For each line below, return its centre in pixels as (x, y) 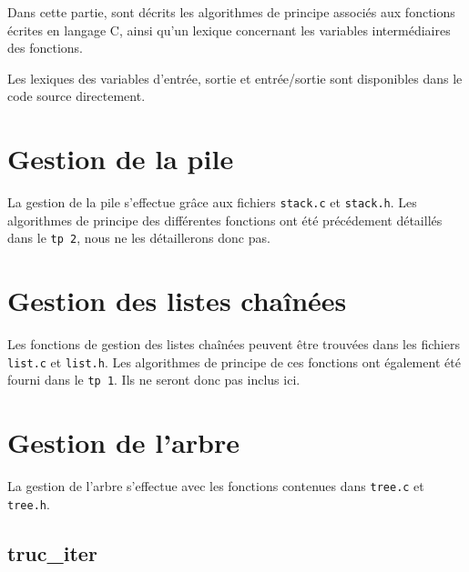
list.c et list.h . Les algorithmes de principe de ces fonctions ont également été (234, 361)
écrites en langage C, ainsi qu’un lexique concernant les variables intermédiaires (229, 30)
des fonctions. (45, 48)
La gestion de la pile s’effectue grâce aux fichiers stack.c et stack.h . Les (212, 202)
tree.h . (29, 503)
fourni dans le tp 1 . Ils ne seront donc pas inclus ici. (154, 380)
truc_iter (52, 552)
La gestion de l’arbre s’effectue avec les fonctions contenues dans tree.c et (216, 486)
